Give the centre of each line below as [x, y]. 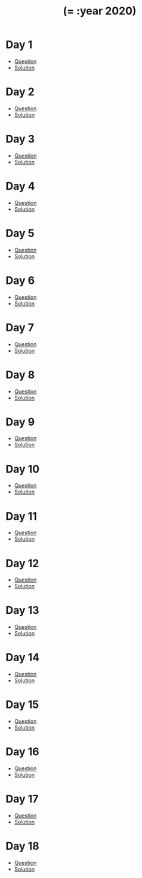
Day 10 [23, 469]
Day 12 [22, 563]
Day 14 [23, 658]
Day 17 [22, 799]
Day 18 [22, 846]
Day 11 [21, 516]
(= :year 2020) [100, 11]
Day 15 [22, 705]
